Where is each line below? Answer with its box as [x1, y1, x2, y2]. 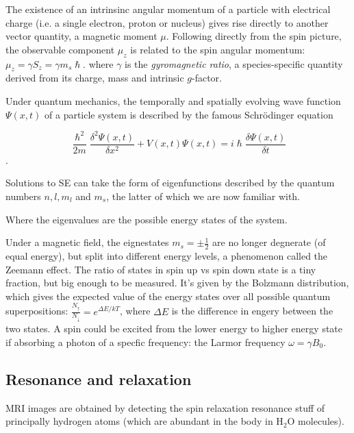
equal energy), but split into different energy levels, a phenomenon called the [5, 248, 328, 262]
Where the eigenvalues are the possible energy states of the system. [5, 212, 288, 226]
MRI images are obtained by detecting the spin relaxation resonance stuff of [5, 400, 325, 415]
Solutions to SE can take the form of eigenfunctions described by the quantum [5, 175, 335, 190]
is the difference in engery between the [171, 304, 333, 318]
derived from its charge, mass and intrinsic [5, 71, 184, 85]
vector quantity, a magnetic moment [5, 29, 157, 43]
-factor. [191, 71, 222, 85]
